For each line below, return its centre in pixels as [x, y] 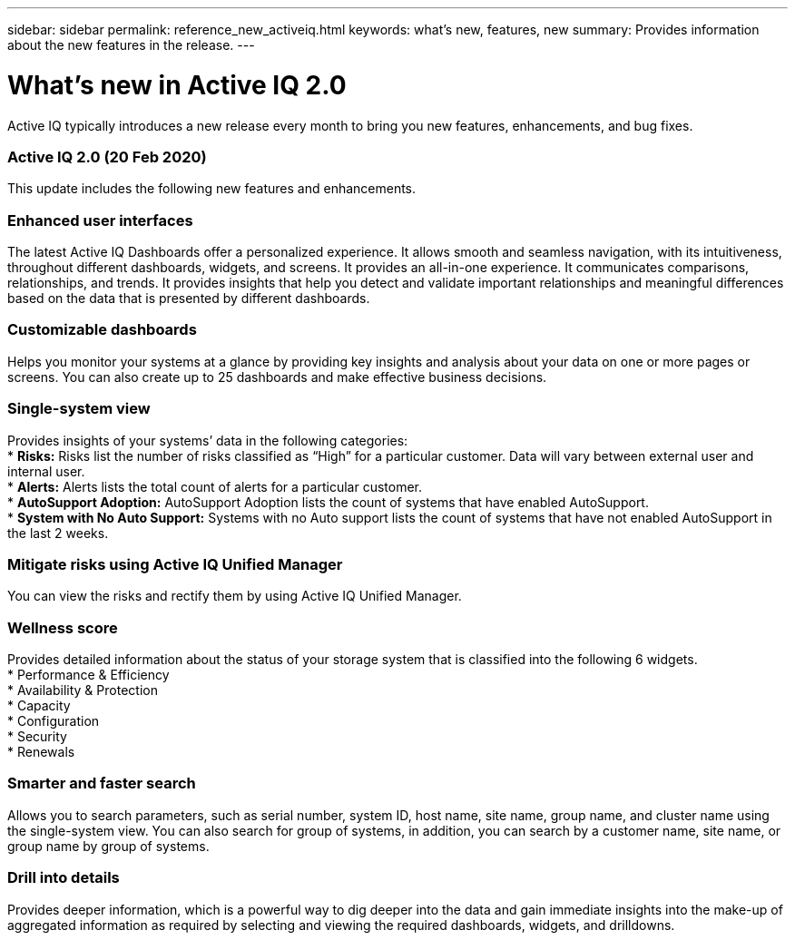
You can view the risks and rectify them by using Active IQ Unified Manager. [235, 596]
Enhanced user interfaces [100, 220]
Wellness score [63, 627]
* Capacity [39, 705]
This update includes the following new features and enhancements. [212, 189]
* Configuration [54, 721]
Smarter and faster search [102, 783]
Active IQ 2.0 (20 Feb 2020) [107, 157]
